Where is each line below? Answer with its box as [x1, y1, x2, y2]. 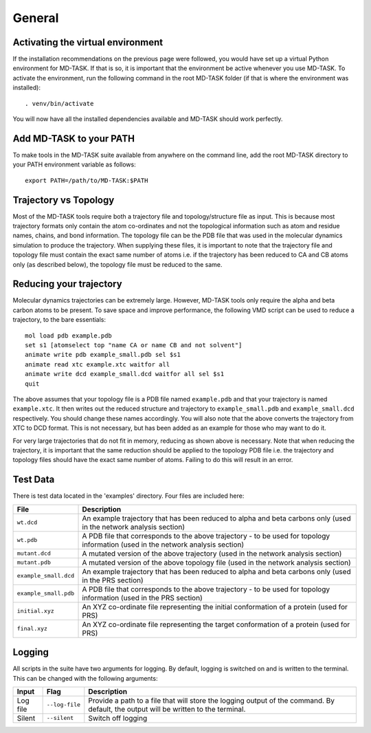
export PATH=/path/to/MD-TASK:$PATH [25, 176, 148, 184]
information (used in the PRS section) [82, 593, 203, 602]
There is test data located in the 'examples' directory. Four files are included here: [12, 492, 245, 500]
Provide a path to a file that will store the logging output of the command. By [88, 695, 335, 705]
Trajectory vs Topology [12, 194, 115, 206]
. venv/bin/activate [25, 100, 94, 107]
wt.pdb [16, 536, 38, 544]
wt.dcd [16, 519, 38, 526]
